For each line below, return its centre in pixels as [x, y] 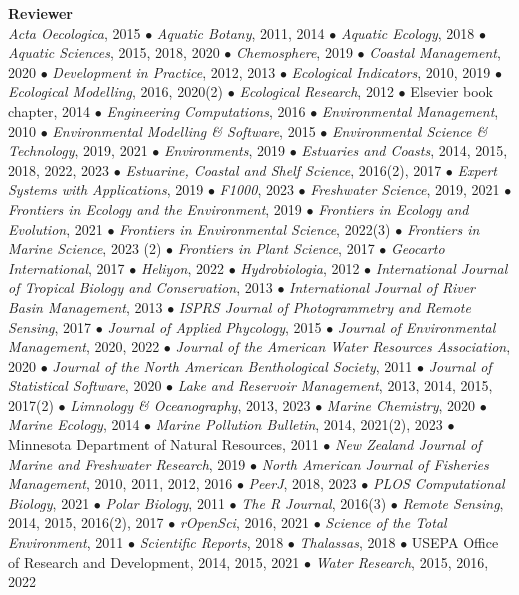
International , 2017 [66, 267]
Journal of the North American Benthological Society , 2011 [232, 365]
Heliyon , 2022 [182, 267]
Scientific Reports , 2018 [211, 542]
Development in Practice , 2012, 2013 [164, 71]
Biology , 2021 [49, 502]
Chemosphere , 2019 [294, 52]
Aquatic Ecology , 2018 [407, 32]
